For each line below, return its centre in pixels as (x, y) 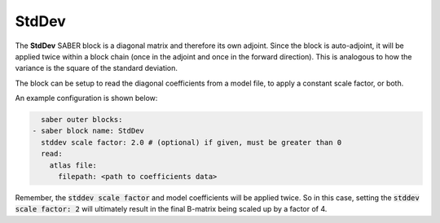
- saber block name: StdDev (88, 131)
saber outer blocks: (82, 120)
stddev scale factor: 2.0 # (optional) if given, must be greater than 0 (191, 142)
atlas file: (73, 165)
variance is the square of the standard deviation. (97, 68)
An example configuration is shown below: (86, 98)
